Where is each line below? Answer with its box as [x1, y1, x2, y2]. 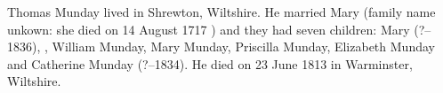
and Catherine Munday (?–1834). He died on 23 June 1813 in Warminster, [7, 54, 413, 73]
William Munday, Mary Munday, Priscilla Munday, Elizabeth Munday [52, 37, 435, 56]
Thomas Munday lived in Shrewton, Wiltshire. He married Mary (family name [7, 3, 436, 20]
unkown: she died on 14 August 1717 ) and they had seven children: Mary [7, 19, 410, 38]
